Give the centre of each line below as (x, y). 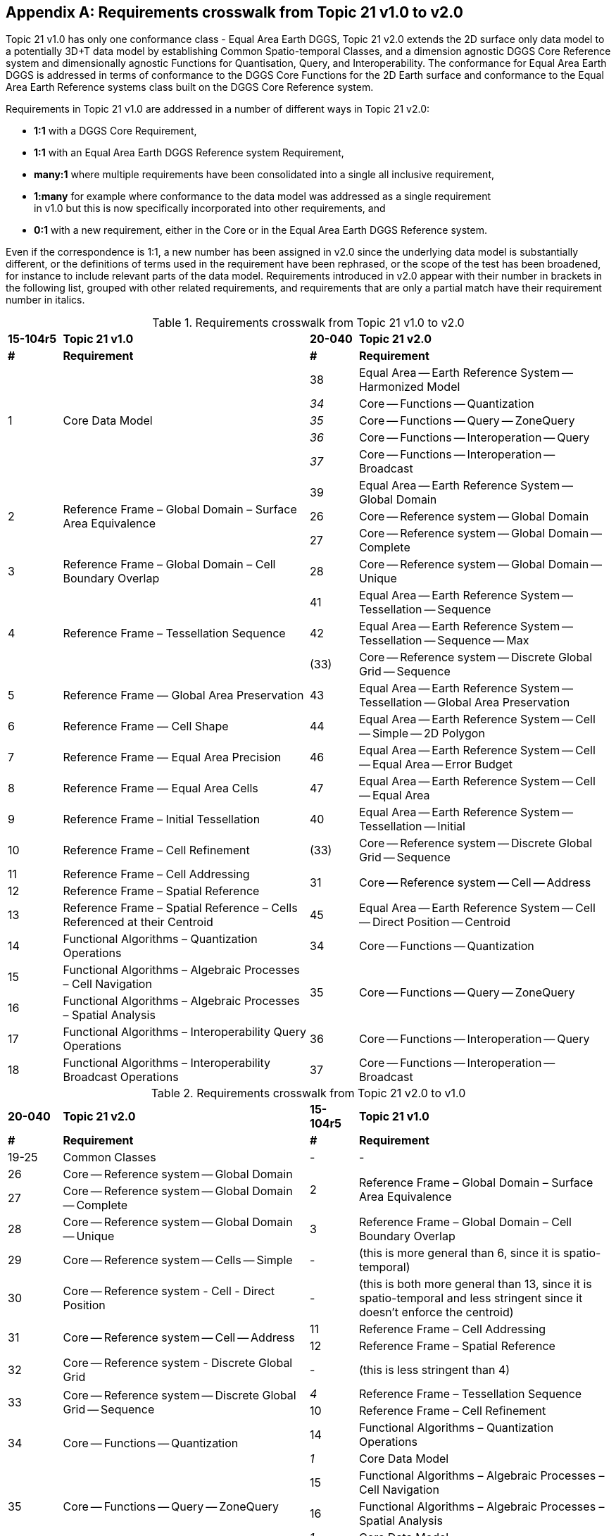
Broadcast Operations (121, 1077)
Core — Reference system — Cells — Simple (178, 1260)
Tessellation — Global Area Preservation (465, 703)
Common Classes (109, 1157)
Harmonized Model (410, 387)
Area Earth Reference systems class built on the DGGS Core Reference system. (190, 87)
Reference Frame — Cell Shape (146, 726)
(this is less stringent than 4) (435, 1370)
